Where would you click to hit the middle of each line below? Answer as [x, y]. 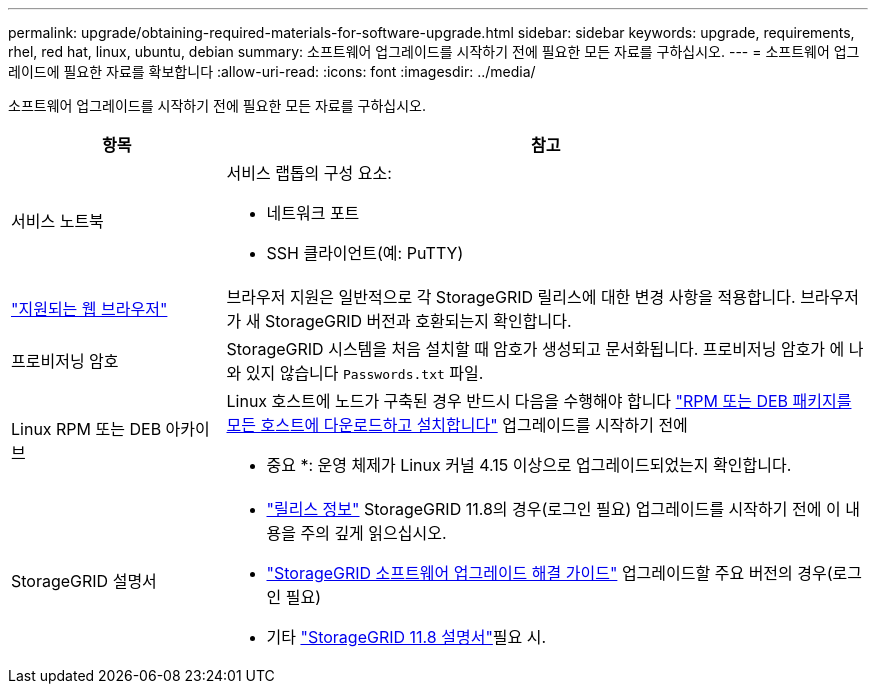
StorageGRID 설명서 [84, 581]
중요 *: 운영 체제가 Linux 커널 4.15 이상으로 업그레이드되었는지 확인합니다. [529, 465]
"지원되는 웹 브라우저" [89, 309]
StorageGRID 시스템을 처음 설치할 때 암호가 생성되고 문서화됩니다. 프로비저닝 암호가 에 [535, 349]
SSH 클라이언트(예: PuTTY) [365, 253]
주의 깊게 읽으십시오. [373, 533]
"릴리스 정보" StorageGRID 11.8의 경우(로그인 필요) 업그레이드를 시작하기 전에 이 [553, 509]
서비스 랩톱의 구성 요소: [309, 173]
